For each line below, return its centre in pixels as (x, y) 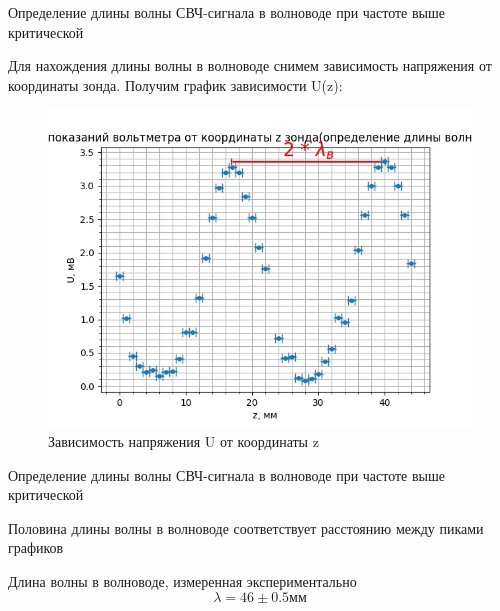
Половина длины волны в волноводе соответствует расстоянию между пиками (246, 527)
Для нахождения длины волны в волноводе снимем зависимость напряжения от (250, 65)
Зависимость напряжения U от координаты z (183, 440)
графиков (36, 547)
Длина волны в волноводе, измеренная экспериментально (182, 580)
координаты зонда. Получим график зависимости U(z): (175, 84)
